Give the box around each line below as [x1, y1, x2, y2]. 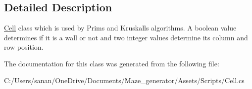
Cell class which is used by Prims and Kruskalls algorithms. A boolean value [4, 23, 237, 33]
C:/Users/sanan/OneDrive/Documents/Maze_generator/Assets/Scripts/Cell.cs [4, 75, 245, 85]
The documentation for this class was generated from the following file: [4, 58, 219, 68]
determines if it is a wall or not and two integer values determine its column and [4, 32, 248, 42]
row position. [4, 42, 44, 52]
